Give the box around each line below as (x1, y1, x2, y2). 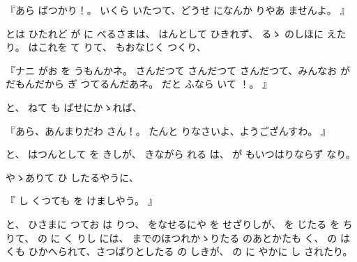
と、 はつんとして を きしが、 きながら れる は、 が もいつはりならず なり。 (6, 147, 356, 161)
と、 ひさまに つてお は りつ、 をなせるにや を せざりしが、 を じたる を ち (6, 216, 353, 231)
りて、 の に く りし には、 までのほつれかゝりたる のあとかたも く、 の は (6, 230, 350, 245)
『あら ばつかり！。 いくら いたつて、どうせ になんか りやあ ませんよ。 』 (6, 3, 350, 17)
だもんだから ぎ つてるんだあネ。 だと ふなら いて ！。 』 (6, 76, 273, 91)
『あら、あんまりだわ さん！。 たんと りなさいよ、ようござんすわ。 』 (6, 123, 331, 138)
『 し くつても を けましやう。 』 (6, 193, 158, 208)
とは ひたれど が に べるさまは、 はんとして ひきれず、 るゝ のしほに (6, 26, 324, 40)
